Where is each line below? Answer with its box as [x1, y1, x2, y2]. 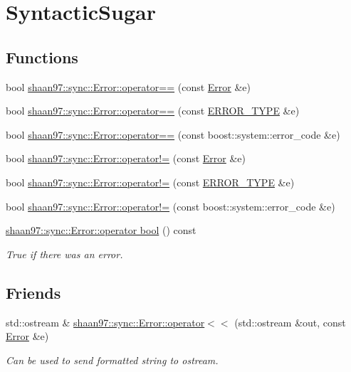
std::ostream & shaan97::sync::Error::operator [6, 314, 205, 329]
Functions [6, 46, 78, 68]
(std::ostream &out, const [234, 314, 346, 329]
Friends [6, 281, 61, 303]
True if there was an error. [6, 246, 123, 261]
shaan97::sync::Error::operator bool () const [6, 223, 197, 238]
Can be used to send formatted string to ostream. [6, 352, 219, 367]
